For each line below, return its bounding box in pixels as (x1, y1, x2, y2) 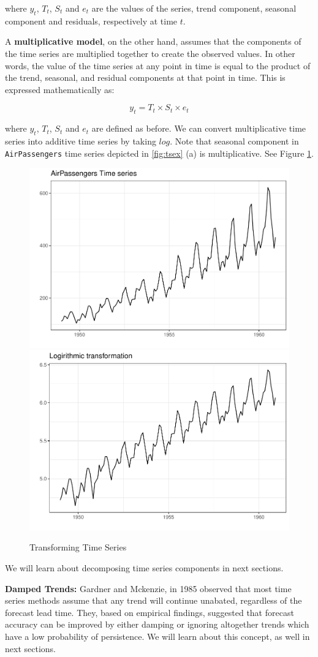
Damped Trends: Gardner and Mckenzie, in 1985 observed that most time (5, 582, 292, 595)
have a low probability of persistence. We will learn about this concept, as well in (5, 630, 310, 643)
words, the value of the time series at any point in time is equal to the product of (5, 59, 311, 72)
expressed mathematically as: (5, 83, 115, 96)
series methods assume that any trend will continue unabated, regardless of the (5, 594, 302, 607)
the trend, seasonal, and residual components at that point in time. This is (5, 71, 286, 84)
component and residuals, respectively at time (5, 14, 178, 27)
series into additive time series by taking (5, 134, 156, 147)
